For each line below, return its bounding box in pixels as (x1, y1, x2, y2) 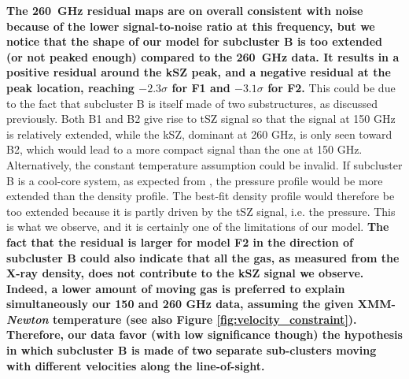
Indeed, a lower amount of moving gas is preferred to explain (6, 280, 345, 296)
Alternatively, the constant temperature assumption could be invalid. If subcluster (6, 156, 403, 173)
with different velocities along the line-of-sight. (6, 357, 265, 373)
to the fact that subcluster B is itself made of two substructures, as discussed (6, 95, 378, 111)
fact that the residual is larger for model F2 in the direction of (6, 233, 353, 250)
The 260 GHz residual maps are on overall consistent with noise (6, 2, 363, 18)
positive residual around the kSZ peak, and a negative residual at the (6, 64, 391, 80)
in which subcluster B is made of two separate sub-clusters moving (6, 342, 377, 359)
